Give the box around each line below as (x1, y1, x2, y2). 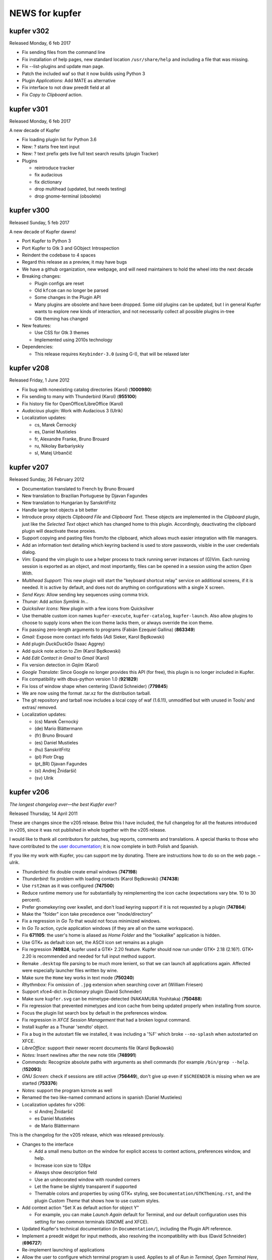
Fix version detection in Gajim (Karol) (22, 662, 99, 668)
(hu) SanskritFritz (34, 746, 71, 753)
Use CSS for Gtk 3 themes (34, 330, 89, 336)
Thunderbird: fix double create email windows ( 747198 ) (22, 868, 138, 874)
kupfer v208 (9, 364, 50, 372)
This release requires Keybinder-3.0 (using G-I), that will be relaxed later (34, 351, 190, 357)
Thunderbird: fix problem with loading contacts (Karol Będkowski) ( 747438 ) (22, 876, 179, 882)
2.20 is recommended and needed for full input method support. (22, 953, 156, 960)
